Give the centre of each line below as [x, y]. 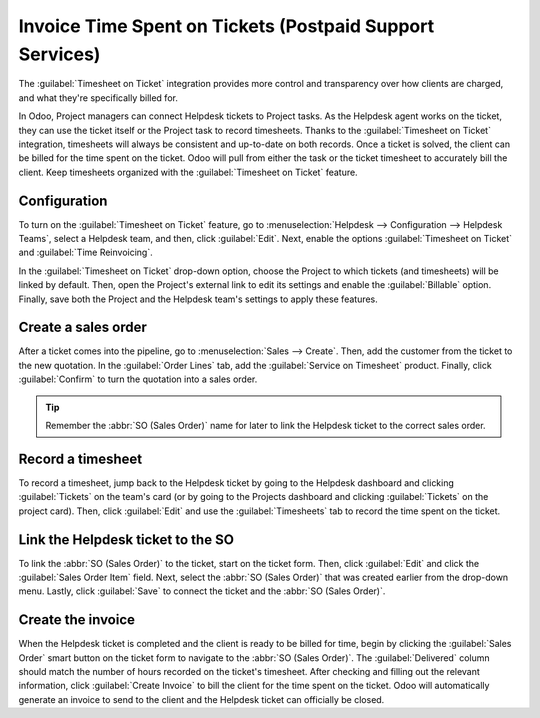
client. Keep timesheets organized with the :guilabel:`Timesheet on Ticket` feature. [188, 172]
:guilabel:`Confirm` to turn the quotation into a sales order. [138, 379]
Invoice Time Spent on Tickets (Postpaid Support [226, 26]
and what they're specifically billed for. [98, 97]
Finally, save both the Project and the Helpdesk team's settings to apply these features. [198, 299]
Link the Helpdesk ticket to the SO [126, 539]
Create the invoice [76, 620]
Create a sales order [82, 327]
